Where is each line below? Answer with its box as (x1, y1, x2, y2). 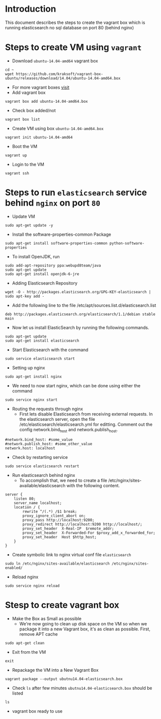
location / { (14, 505, 40, 510)
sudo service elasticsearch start (5, 356, 75, 361)
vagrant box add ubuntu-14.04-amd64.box (5, 99, 89, 104)
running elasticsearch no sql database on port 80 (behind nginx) (5, 24, 134, 30)
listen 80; (14, 496, 36, 501)
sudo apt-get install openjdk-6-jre (5, 271, 79, 276)
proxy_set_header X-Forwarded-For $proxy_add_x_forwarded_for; (22, 530, 156, 535)
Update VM (12, 213, 36, 219)
